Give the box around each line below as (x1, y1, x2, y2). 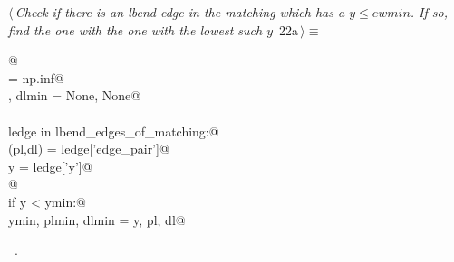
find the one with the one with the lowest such (8, 20, 263, 39)
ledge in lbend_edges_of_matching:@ (8, 121, 219, 140)
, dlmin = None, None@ (8, 86, 141, 105)
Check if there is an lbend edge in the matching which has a (14, 3, 345, 21)
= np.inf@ (8, 68, 64, 87)
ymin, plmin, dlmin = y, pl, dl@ (8, 210, 186, 229)
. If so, (410, 3, 449, 21)
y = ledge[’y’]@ (8, 156, 92, 175)
